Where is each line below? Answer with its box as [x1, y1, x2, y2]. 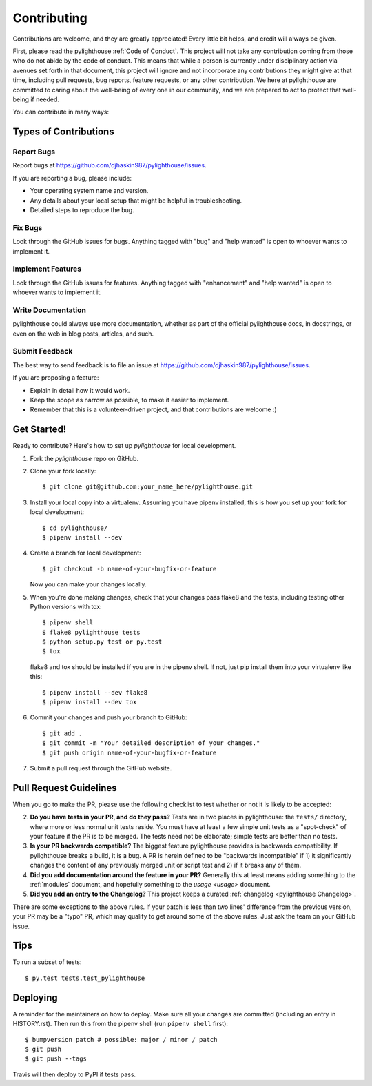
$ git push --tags [25, 1055, 87, 1063]
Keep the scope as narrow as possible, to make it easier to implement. [30, 396, 229, 404]
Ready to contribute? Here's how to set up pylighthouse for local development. [12, 442, 236, 450]
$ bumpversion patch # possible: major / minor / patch [25, 1036, 218, 1043]
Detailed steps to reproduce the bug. [30, 206, 134, 214]
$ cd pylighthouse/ [42, 524, 108, 532]
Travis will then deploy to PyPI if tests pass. [12, 1070, 136, 1078]
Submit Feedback [12, 347, 73, 356]
